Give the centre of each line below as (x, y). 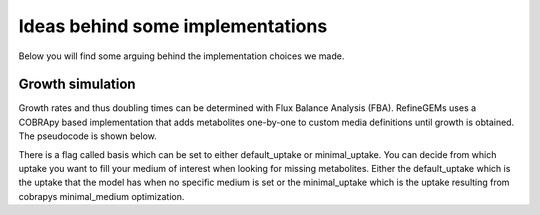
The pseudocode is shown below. (87, 136)
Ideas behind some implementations (173, 26)
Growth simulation (77, 84)
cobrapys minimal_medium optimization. (101, 196)
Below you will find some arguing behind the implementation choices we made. (181, 56)
